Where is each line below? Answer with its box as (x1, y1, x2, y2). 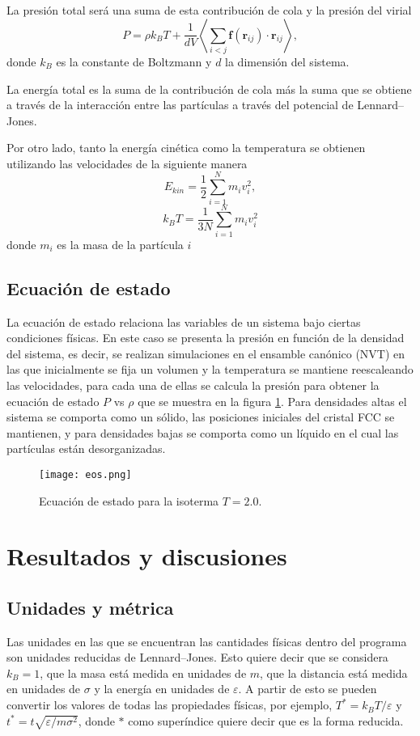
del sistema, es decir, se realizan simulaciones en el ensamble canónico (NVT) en (6, 345, 405, 362)
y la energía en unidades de (94, 680, 230, 697)
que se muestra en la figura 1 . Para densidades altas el (138, 392, 407, 409)
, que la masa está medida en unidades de (40, 664, 247, 681)
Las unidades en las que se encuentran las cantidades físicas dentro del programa (6, 632, 407, 649)
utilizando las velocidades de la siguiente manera (6, 154, 248, 171)
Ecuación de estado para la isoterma (39, 492, 219, 509)
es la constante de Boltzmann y (56, 53, 212, 70)
